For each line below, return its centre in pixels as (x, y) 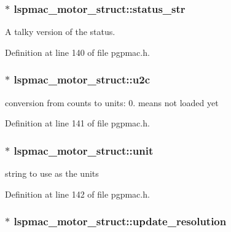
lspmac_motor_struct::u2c (82, 79)
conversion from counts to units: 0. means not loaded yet (112, 102)
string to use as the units (52, 173)
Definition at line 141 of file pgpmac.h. (77, 123)
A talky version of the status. (60, 32)
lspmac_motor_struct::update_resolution (120, 221)
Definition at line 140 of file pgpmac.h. (77, 52)
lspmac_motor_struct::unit (84, 150)
